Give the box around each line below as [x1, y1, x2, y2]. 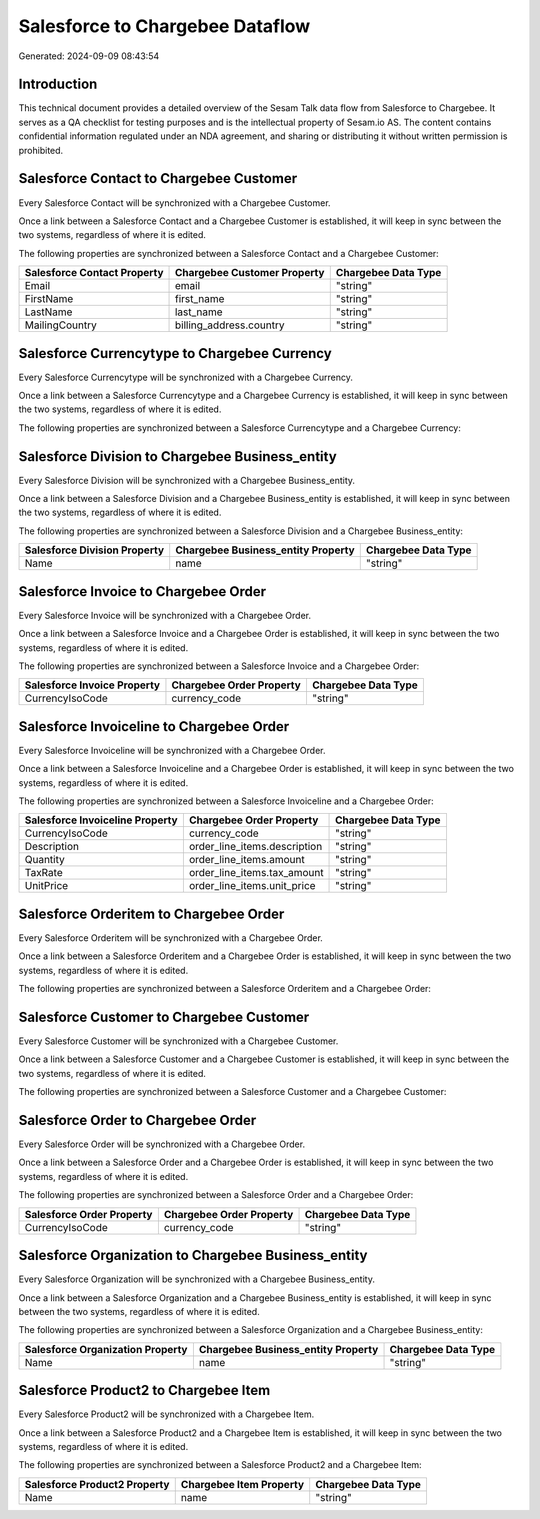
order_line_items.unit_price [188, 879, 316, 893]
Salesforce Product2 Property [24, 1477, 170, 1491]
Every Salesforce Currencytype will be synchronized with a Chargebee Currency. [18, 371, 354, 383]
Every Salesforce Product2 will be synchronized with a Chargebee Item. [18, 1408, 315, 1420]
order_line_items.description [188, 840, 323, 854]
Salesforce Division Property [24, 543, 165, 557]
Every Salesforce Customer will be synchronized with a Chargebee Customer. [18, 1035, 339, 1047]
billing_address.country [174, 318, 285, 332]
